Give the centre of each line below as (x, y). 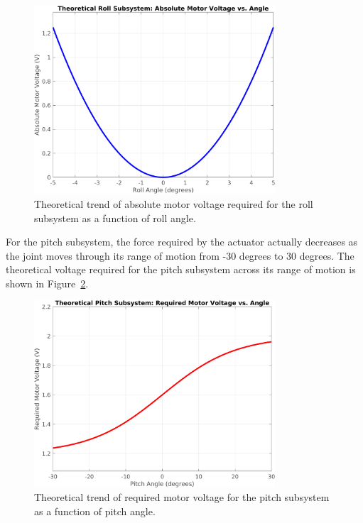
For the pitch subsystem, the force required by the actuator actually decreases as (182, 242)
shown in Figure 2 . (47, 283)
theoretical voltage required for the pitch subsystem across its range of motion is (181, 269)
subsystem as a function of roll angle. (115, 218)
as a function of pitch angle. (95, 511)
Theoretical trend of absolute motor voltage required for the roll (174, 203)
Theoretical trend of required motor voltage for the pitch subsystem (182, 497)
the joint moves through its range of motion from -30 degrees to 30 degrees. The (180, 255)
